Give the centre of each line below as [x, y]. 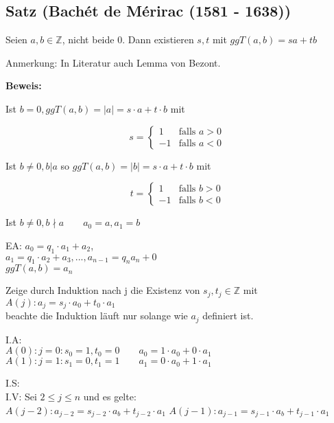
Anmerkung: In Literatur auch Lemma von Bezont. [113, 62]
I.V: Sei [21, 396]
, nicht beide [88, 39]
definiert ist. [228, 316]
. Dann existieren [158, 39]
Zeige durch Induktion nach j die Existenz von [103, 290]
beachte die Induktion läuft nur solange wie [97, 316]
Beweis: [24, 85]
